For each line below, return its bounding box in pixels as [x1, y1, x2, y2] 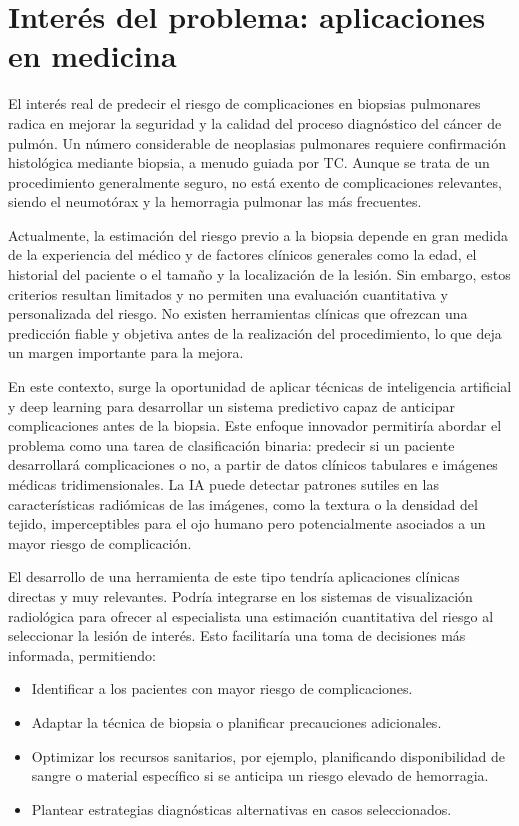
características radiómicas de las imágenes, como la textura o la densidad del [8, 493, 478, 514]
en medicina [8, 35, 177, 76]
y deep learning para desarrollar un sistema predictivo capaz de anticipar [8, 395, 455, 416]
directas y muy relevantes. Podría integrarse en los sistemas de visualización [8, 585, 473, 606]
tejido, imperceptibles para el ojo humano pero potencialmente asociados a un [8, 513, 486, 534]
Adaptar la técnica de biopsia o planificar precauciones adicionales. [31, 711, 442, 732]
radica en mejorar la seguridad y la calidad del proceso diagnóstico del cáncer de [8, 112, 502, 133]
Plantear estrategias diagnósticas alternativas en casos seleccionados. [31, 798, 452, 819]
